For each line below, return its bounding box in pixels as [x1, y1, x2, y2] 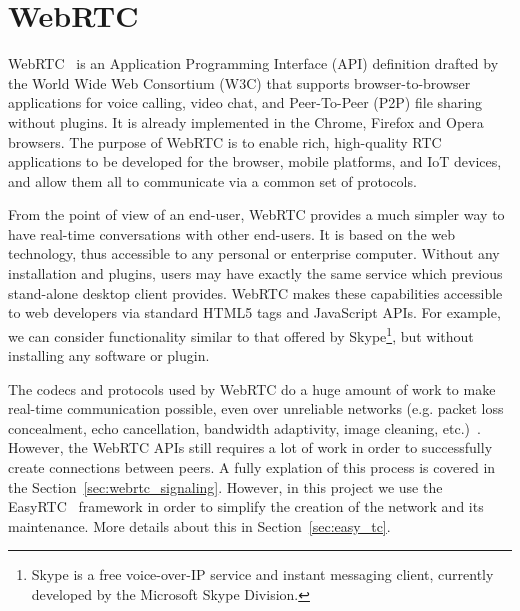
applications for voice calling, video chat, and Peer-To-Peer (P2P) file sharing [8, 92, 482, 113]
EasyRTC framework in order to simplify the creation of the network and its [8, 496, 484, 517]
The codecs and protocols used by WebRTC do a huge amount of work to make [8, 378, 496, 399]
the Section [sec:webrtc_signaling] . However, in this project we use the [8, 476, 443, 497]
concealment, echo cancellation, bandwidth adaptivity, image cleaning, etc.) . [8, 417, 481, 438]
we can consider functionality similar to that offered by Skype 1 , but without [8, 322, 474, 346]
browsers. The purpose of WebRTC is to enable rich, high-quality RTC [8, 131, 442, 152]
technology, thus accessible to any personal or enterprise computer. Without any [8, 243, 500, 264]
